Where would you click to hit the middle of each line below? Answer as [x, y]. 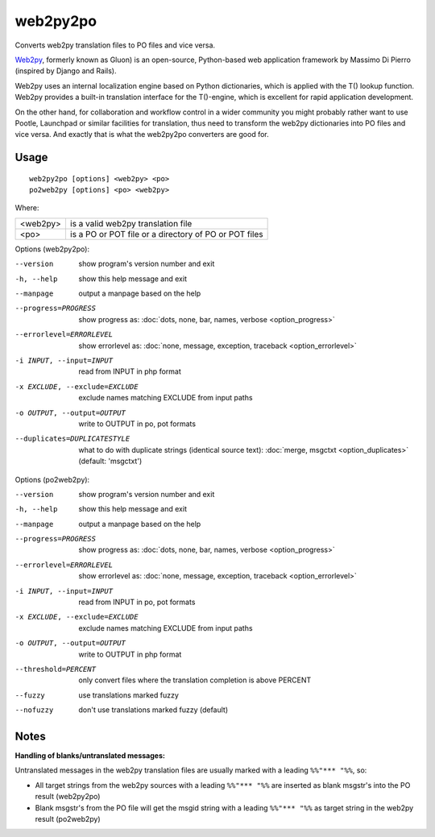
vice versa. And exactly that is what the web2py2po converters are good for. [142, 135]
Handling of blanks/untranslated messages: [90, 756]
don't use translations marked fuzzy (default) [153, 710]
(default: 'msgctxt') [110, 461]
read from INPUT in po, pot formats [137, 602]
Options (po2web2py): [52, 479]
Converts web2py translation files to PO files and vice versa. [115, 45]
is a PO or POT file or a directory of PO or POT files [166, 234]
